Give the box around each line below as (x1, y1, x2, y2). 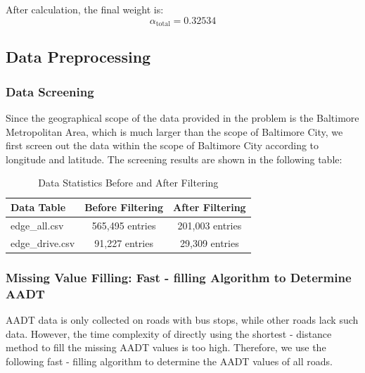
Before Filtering (84, 200, 164, 215)
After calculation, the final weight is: (6, 2, 164, 16)
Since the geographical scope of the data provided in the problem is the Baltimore (6, 110, 359, 125)
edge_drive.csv (11, 235, 75, 250)
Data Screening (6, 82, 94, 100)
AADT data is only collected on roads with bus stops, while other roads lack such (6, 312, 359, 327)
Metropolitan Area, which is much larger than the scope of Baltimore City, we (6, 124, 343, 139)
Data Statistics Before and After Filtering (38, 175, 219, 190)
